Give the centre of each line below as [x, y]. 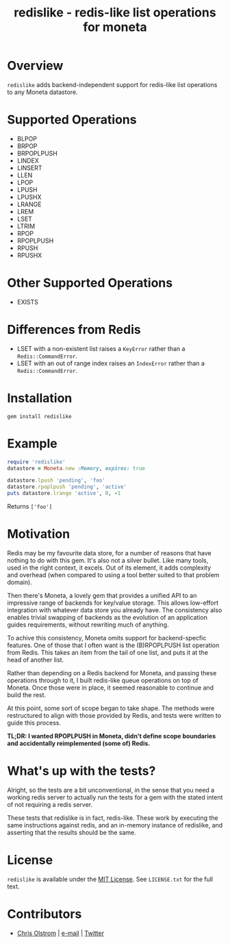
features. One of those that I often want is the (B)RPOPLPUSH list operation [113, 645]
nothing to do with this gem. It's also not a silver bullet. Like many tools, [108, 560]
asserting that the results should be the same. [72, 832]
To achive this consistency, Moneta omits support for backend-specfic [107, 638]
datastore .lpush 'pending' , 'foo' [56, 481]
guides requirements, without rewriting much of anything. [88, 625]
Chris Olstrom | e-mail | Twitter [61, 933]
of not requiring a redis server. [50, 804]
